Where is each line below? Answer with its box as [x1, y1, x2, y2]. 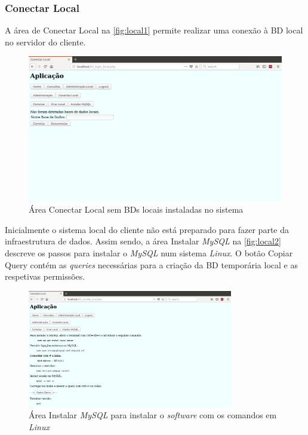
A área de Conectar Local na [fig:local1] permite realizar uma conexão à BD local [5, 24, 303, 36]
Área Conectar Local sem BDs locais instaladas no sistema [29, 203, 244, 216]
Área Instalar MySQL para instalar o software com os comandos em [29, 409, 277, 421]
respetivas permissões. [5, 270, 85, 283]
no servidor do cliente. [5, 35, 86, 48]
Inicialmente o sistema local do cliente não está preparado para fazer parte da [5, 223, 289, 235]
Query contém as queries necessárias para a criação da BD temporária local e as [5, 258, 298, 271]
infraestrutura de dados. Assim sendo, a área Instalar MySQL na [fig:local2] [5, 235, 281, 247]
